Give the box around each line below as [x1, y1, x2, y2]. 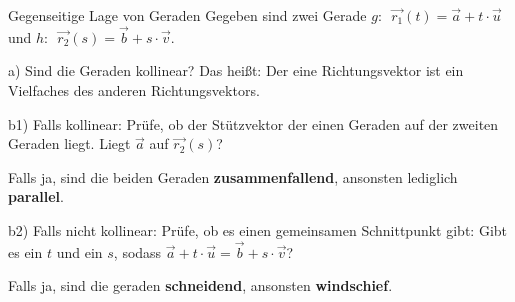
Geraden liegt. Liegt [8, 133, 131, 154]
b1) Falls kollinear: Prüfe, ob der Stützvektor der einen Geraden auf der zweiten [8, 113, 499, 134]
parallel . [8, 186, 64, 207]
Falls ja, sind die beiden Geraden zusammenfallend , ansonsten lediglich [8, 166, 458, 187]
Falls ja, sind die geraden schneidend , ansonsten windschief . [8, 275, 393, 296]
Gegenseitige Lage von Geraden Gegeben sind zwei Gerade [8, 5, 367, 25]
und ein [56, 241, 103, 262]
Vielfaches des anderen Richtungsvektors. [8, 80, 260, 100]
